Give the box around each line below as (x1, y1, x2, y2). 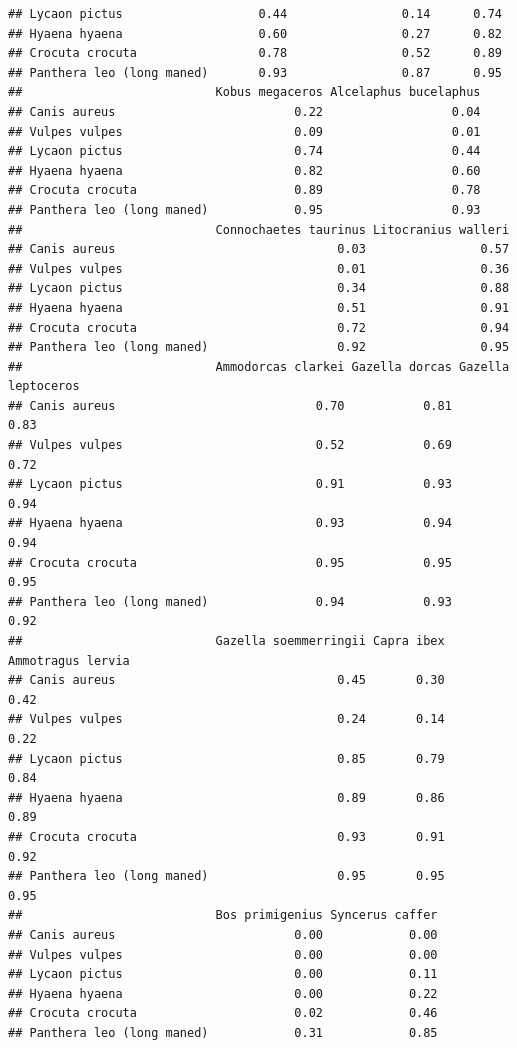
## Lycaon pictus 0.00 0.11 (8, 967, 438, 982)
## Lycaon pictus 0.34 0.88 (8, 281, 510, 296)
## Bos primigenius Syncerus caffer (8, 908, 438, 923)
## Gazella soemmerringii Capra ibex (8, 634, 445, 648)
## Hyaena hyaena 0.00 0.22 (8, 986, 438, 1001)
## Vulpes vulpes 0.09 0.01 (8, 124, 481, 139)
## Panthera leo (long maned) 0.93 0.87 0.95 (8, 65, 502, 80)
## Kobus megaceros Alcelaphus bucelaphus (8, 85, 481, 100)
